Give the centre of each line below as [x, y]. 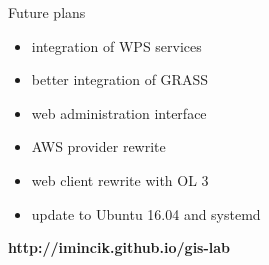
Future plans [47, 12]
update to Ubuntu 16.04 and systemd [146, 213]
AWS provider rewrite [98, 146]
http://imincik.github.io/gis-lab [119, 247]
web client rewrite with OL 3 [120, 179]
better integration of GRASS [119, 79]
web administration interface [119, 112]
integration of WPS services [116, 45]
